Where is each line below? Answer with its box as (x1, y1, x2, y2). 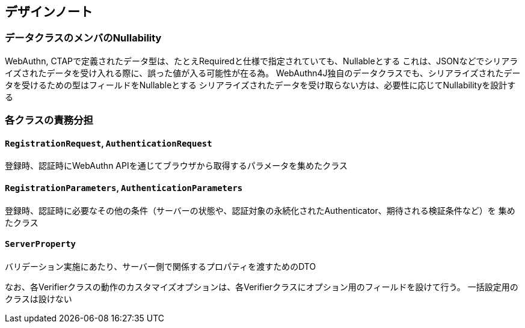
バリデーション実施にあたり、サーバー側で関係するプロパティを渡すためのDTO (5, 261, 316, 272)
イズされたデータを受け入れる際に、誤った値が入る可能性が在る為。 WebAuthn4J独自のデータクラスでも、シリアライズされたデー (5, 67, 521, 78)
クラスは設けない (5, 293, 72, 304)
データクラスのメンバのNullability (5, 32, 162, 44)
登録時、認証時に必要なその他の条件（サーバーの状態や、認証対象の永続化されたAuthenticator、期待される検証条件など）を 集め (5, 205, 515, 216)
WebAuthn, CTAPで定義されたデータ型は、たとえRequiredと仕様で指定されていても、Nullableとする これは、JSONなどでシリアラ (5, 55, 518, 66)
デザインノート (5, 4, 93, 19)
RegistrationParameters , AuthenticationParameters (5, 183, 243, 193)
